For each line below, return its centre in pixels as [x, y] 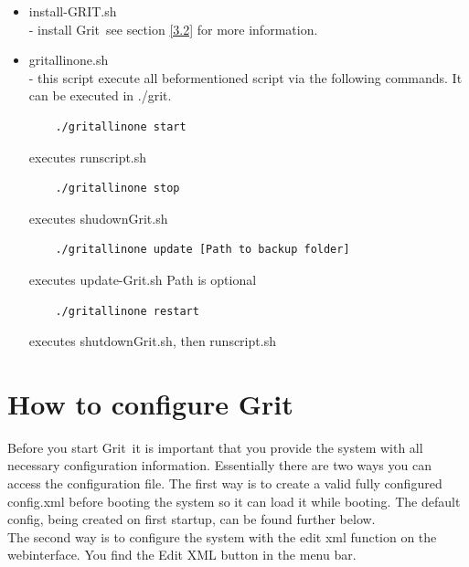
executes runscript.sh [88, 157]
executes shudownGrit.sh [98, 218]
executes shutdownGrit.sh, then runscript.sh [152, 341]
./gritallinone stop [117, 189]
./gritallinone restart [127, 311]
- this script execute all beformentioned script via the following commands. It [245, 77]
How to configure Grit [150, 403]
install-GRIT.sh [73, 11]
